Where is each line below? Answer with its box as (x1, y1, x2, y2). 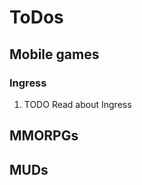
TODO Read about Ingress (23, 98, 132, 110)
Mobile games (9, 46, 100, 63)
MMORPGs (9, 127, 79, 145)
